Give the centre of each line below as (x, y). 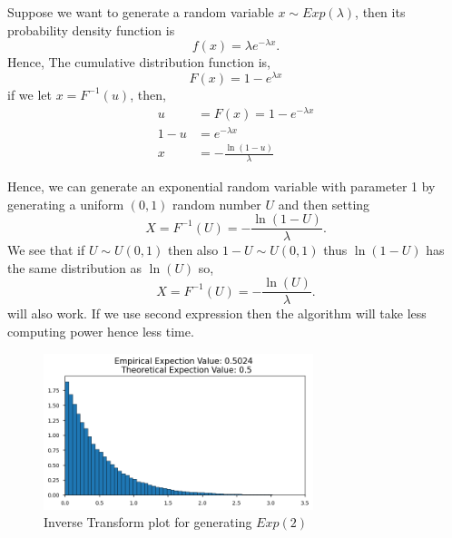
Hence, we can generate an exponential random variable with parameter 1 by (221, 186)
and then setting (324, 204)
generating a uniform (66, 204)
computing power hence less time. (101, 332)
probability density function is (91, 29)
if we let (29, 94)
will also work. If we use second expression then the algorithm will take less (217, 313)
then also (193, 250)
